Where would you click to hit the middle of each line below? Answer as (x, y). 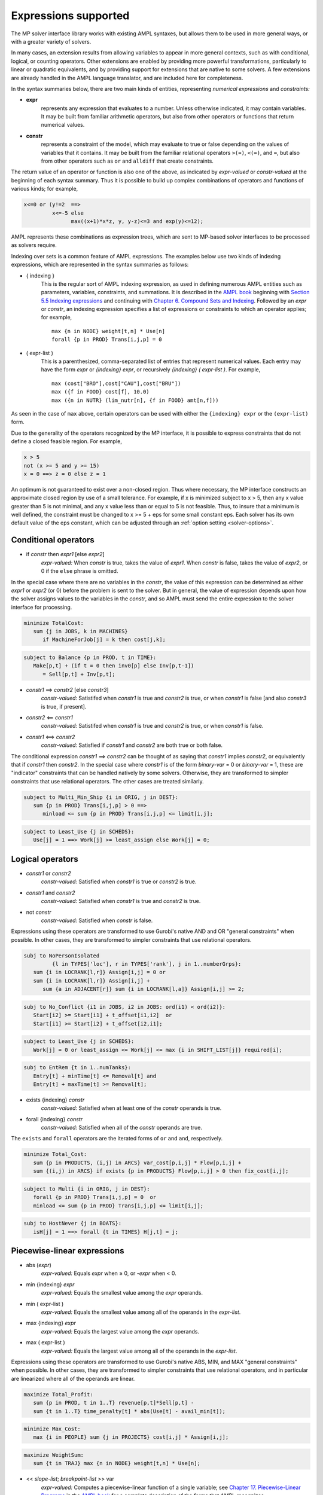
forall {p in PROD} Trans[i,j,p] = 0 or (95, 1197)
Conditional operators (53, 540)
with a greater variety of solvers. (51, 41)
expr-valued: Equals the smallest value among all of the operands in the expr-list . (141, 1312)
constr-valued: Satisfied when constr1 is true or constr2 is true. (119, 881)
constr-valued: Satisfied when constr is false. (97, 920)
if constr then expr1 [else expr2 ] (65, 554)
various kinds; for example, (45, 189)
